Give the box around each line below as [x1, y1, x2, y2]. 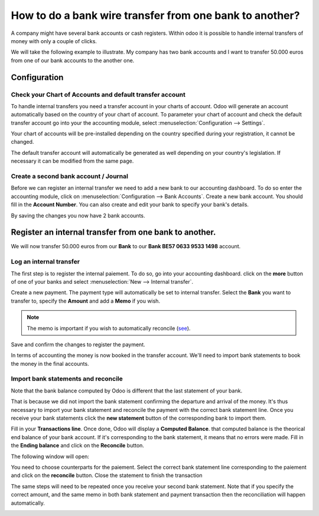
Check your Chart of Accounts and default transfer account [11, 90, 185, 99]
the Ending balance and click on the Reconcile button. [11, 442, 145, 449]
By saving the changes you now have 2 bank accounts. [11, 212, 145, 219]
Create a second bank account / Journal [11, 172, 128, 180]
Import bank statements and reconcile [11, 375, 123, 383]
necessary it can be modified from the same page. [11, 157, 134, 165]
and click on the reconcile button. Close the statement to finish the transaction [11, 472, 203, 479]
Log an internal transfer [11, 258, 80, 266]
